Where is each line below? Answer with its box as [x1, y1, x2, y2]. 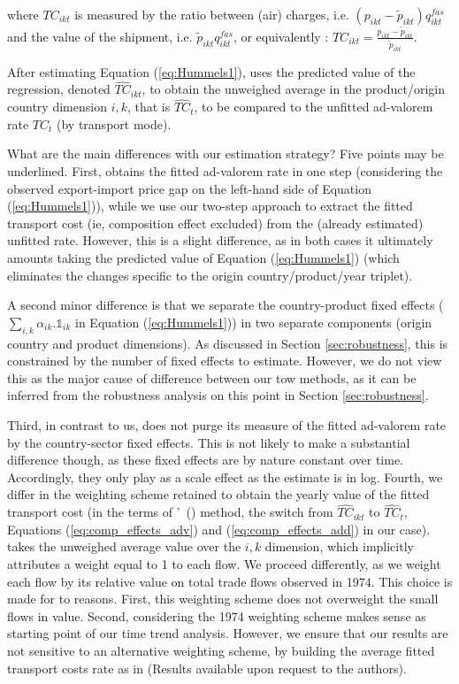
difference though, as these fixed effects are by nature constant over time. [7, 450, 404, 469]
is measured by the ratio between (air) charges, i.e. [74, 5, 349, 23]
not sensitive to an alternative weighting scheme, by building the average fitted [7, 641, 435, 659]
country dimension [7, 97, 107, 116]
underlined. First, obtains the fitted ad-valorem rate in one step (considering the [7, 162, 443, 181]
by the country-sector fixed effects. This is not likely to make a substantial [7, 433, 410, 451]
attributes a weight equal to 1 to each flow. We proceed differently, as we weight [7, 554, 441, 573]
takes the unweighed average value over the [7, 537, 241, 556]
